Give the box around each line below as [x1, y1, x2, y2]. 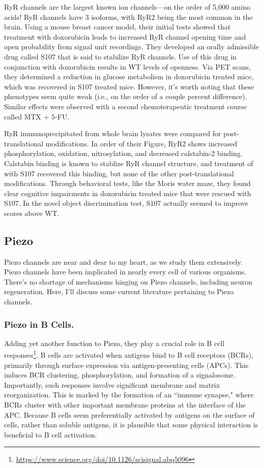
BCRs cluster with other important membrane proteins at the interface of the [4, 399, 246, 410]
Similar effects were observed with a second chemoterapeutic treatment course [4, 101, 247, 111]
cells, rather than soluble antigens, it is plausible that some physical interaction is [4, 419, 258, 430]
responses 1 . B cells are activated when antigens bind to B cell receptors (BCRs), [4, 348, 254, 360]
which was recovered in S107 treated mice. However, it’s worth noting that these [4, 81, 254, 91]
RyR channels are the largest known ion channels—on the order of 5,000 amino [4, 2, 250, 12]
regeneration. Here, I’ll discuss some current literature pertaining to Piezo [4, 286, 234, 297]
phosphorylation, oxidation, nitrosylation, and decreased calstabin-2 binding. [4, 148, 243, 159]
